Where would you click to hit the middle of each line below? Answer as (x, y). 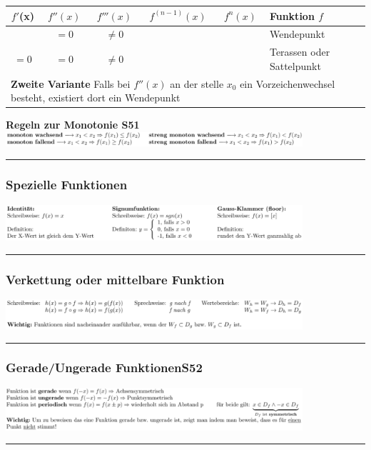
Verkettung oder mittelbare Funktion (115, 279)
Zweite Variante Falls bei (71, 83)
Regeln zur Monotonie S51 (73, 125)
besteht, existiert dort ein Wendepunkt (96, 97)
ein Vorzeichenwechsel (288, 83)
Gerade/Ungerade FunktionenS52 (104, 367)
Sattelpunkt (295, 65)
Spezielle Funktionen (67, 185)
